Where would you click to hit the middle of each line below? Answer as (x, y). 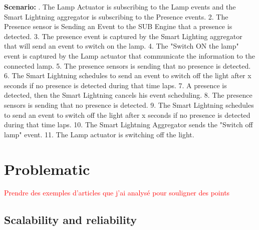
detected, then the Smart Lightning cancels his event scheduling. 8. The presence (128, 95)
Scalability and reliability (71, 220)
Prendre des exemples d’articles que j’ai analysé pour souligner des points (117, 193)
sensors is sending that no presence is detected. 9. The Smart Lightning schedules (129, 104)
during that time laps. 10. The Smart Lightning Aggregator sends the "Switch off (128, 125)
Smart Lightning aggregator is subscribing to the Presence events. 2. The (116, 16)
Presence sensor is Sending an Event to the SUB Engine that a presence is (118, 26)
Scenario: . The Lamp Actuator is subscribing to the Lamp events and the (120, 7)
